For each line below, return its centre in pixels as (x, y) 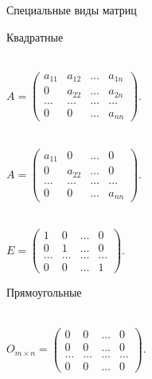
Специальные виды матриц (72, 10)
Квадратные (35, 36)
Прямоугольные (44, 292)
